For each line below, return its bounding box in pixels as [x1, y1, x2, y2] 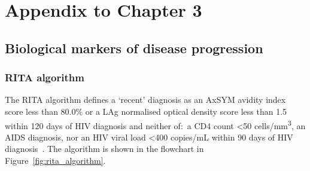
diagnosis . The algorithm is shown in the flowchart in [5, 142, 204, 155]
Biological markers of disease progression [5, 38, 263, 57]
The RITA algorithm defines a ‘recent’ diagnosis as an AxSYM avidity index [5, 93, 286, 106]
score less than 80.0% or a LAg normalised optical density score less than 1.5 [5, 105, 287, 117]
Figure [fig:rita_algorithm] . [5, 154, 106, 166]
